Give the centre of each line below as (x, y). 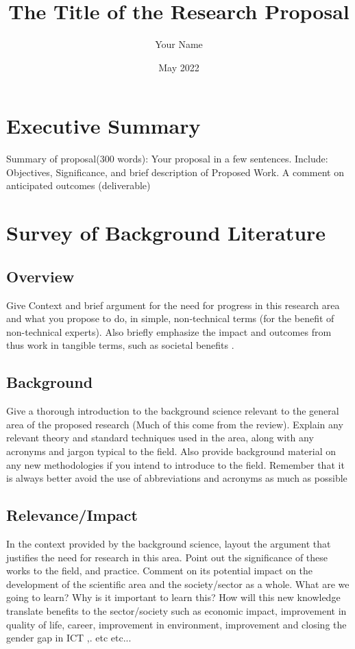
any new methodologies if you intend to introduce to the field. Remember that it (175, 464)
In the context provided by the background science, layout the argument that (169, 543)
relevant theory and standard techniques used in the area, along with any (160, 438)
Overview (40, 276)
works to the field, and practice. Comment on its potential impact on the (160, 571)
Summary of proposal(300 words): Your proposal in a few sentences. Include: (167, 159)
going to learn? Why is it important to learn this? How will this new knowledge (173, 597)
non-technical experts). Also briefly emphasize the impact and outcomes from (169, 331)
